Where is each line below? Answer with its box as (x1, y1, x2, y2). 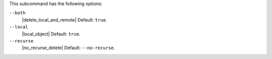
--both (9, 10, 26, 16)
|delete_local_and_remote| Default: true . (22, 16, 107, 22)
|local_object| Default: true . (22, 30, 81, 37)
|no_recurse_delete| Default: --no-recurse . (22, 45, 115, 51)
